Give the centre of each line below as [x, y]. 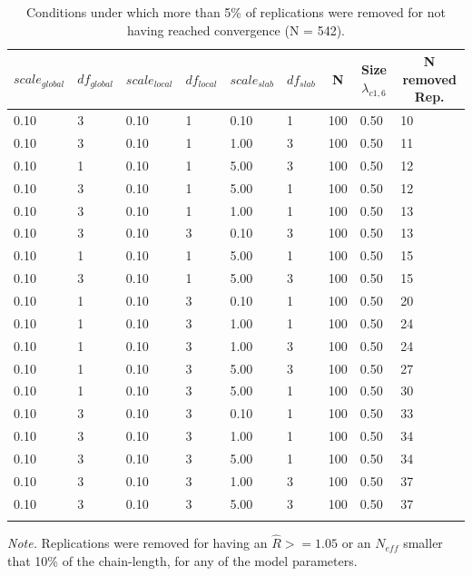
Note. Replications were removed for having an [138, 543]
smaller [423, 543]
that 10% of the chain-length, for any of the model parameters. [182, 560]
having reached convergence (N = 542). [236, 29]
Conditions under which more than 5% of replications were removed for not [236, 12]
